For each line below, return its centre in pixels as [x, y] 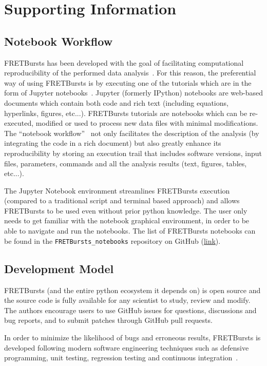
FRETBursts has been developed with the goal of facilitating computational [124, 62]
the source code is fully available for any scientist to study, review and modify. [127, 300]
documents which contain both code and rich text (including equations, [116, 102]
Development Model [59, 268]
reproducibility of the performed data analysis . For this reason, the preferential [130, 73]
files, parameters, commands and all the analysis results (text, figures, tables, [126, 163]
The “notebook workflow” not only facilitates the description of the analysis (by [132, 133]
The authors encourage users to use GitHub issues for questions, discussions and [130, 310]
